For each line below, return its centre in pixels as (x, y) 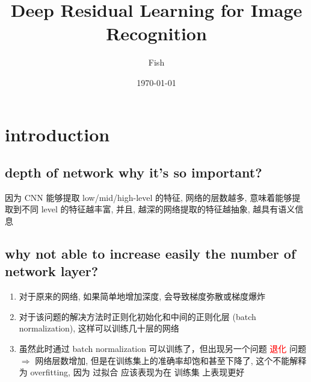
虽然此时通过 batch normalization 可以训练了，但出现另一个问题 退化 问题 (163, 349)
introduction (57, 134)
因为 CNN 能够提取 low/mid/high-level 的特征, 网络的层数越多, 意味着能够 (149, 197)
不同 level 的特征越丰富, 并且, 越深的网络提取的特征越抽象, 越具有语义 (158, 209)
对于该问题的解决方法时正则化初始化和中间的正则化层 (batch (137, 316)
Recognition (156, 33)
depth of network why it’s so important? (134, 172)
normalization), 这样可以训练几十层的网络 (99, 328)
